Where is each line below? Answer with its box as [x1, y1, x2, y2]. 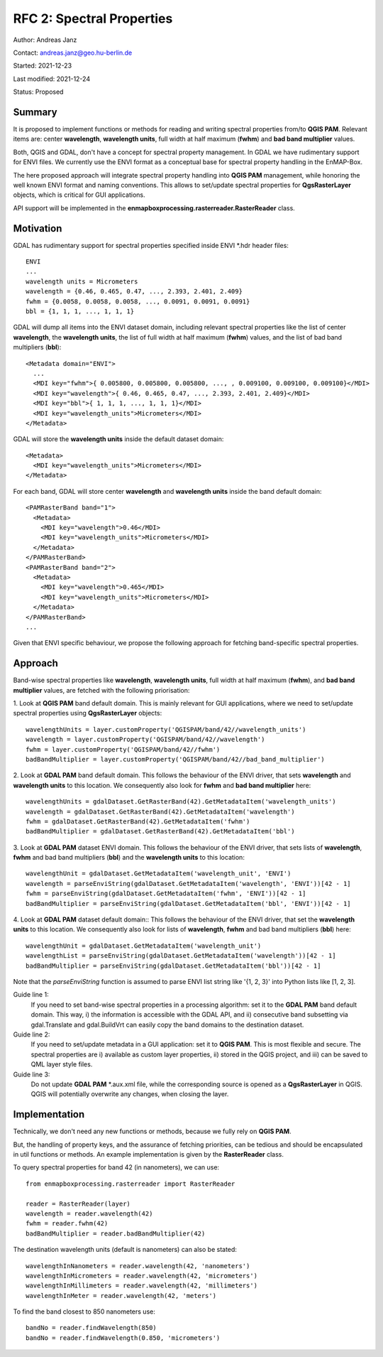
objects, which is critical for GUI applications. [13, 190, 145, 199]
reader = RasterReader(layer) [26, 1199, 131, 1208]
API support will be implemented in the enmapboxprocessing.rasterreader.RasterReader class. [13, 203, 296, 212]
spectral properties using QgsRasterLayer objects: [13, 709, 162, 718]
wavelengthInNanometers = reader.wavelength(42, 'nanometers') [26, 1262, 250, 1270]
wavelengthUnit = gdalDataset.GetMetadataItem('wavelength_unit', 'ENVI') [26, 870, 292, 877]
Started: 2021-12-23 [13, 61, 72, 70]
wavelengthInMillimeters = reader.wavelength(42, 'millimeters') [26, 1282, 258, 1290]
